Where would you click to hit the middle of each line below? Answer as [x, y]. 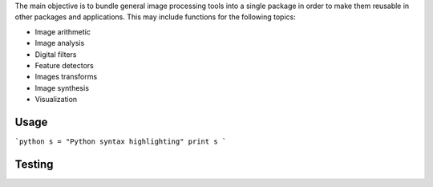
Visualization [56, 100]
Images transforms [66, 77]
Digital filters [56, 54]
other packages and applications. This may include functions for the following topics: [155, 17]
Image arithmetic [63, 31]
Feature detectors [64, 65]
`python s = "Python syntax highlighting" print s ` [121, 142]
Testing [34, 164]
